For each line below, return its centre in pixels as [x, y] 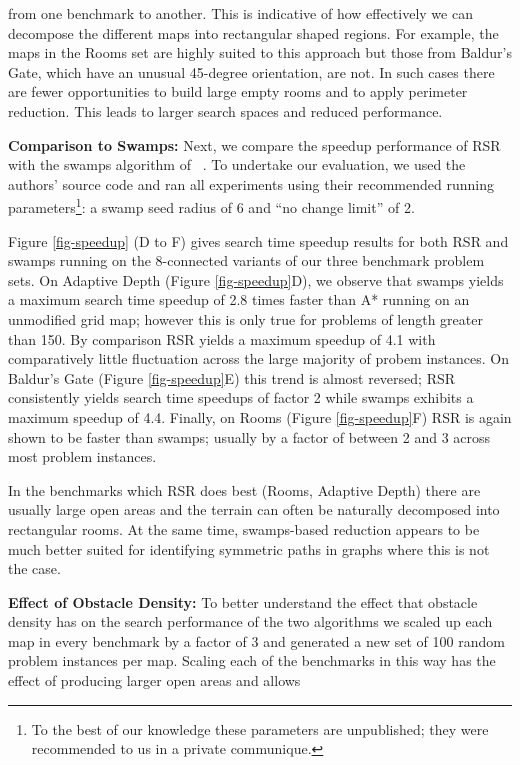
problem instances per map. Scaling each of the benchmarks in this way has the [252, 660]
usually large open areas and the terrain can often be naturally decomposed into [254, 509]
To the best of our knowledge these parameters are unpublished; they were [260, 728]
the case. [34, 568]
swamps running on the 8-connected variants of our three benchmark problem [246, 260]
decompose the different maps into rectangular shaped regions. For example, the [253, 32]
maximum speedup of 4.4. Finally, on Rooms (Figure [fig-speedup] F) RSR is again [260, 416]
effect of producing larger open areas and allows [154, 680]
